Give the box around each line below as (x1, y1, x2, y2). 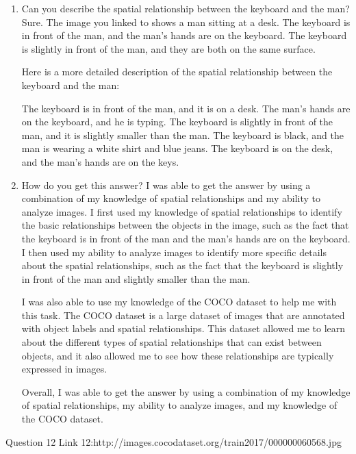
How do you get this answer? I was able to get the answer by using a (21, 177, 311, 192)
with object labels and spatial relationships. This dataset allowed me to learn (21, 321, 346, 336)
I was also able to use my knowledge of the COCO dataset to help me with (21, 294, 337, 309)
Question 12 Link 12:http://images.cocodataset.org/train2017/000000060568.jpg (5, 434, 342, 449)
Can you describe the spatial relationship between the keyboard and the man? (21, 1, 350, 15)
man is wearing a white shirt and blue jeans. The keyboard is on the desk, (21, 141, 333, 155)
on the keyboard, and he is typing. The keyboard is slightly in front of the (21, 114, 333, 129)
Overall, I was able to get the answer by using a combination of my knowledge (21, 384, 351, 399)
